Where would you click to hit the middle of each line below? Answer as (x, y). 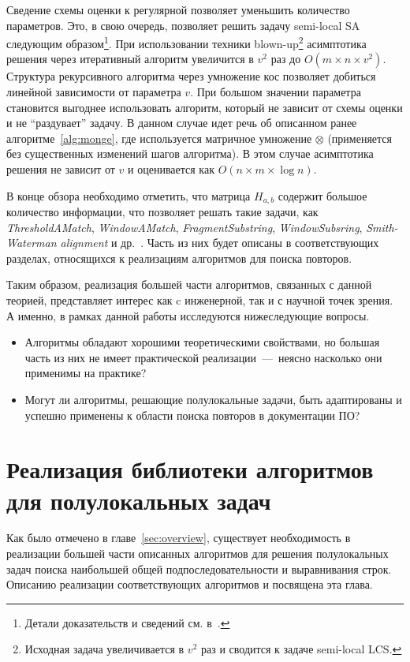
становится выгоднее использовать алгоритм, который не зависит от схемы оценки (205, 107)
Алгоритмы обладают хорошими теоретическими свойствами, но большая (202, 342)
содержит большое (322, 195)
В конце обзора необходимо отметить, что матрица (129, 195)
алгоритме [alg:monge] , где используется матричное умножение (159, 138)
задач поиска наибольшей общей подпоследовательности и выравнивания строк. (199, 568)
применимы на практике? (86, 373)
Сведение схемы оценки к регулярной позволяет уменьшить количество (178, 9)
